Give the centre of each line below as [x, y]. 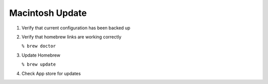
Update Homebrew [41, 55]
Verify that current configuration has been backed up [76, 28]
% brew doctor [39, 46]
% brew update [39, 64]
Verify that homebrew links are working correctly [71, 37]
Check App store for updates [51, 73]
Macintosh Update [48, 13]
